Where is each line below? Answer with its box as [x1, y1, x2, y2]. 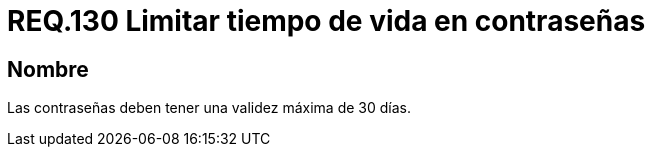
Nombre [7, 56, 89, 82]
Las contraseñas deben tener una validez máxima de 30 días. [7, 99, 411, 117]
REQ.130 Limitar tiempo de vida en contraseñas [7, 4, 646, 38]
